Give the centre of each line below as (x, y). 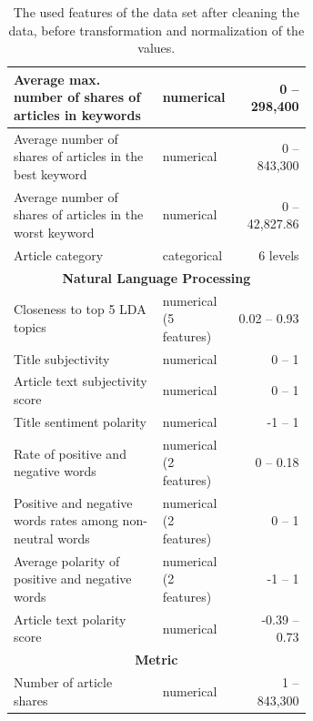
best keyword (50, 174)
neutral (34, 538)
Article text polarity (70, 619)
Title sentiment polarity (80, 421)
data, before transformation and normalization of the (156, 30)
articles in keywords (77, 114)
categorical (192, 254)
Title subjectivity (62, 358)
